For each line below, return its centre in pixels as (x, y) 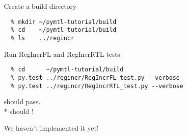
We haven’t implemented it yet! (51, 127)
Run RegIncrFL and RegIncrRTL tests (62, 54)
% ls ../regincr (43, 38)
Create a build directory (40, 6)
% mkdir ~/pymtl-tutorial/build (64, 22)
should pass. (22, 102)
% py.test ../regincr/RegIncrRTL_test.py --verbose (97, 86)
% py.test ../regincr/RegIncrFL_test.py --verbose (95, 78)
